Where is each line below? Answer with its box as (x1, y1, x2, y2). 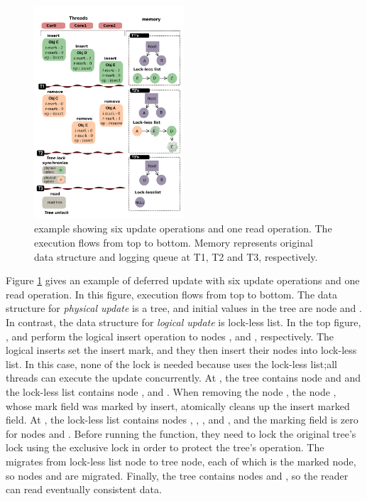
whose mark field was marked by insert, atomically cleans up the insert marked (6, 398, 350, 413)
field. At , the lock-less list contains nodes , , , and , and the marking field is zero (6, 412, 358, 427)
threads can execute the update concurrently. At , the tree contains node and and (6, 370, 361, 385)
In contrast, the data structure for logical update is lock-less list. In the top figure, (6, 315, 361, 329)
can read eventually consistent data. (6, 482, 162, 497)
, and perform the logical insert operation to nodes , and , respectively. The (6, 328, 334, 343)
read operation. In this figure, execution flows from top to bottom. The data (6, 286, 337, 301)
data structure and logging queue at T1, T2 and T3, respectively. (34, 249, 318, 264)
